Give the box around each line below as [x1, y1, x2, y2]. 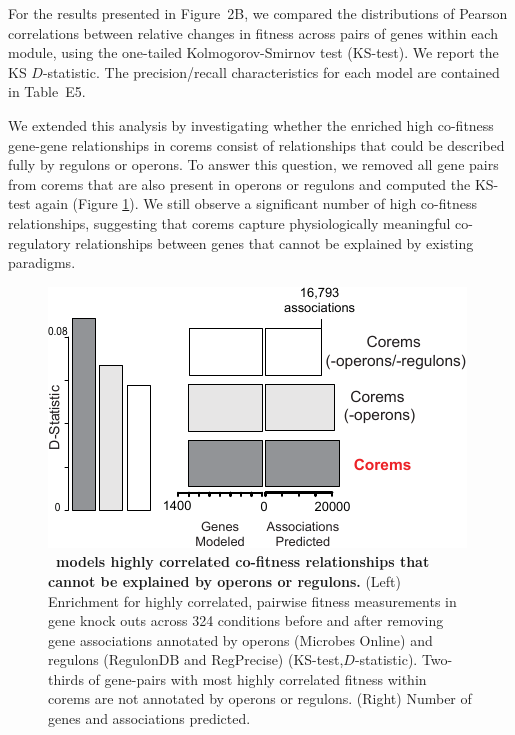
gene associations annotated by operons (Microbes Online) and [48, 629, 433, 650]
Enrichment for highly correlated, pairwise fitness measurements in [48, 590, 457, 611]
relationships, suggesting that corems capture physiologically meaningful [8, 212, 451, 233]
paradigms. [8, 252, 76, 273]
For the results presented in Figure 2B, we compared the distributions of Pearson [8, 3, 508, 23]
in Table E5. [8, 81, 86, 102]
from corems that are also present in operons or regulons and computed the [8, 173, 471, 194]
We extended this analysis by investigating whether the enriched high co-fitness [8, 114, 494, 135]
